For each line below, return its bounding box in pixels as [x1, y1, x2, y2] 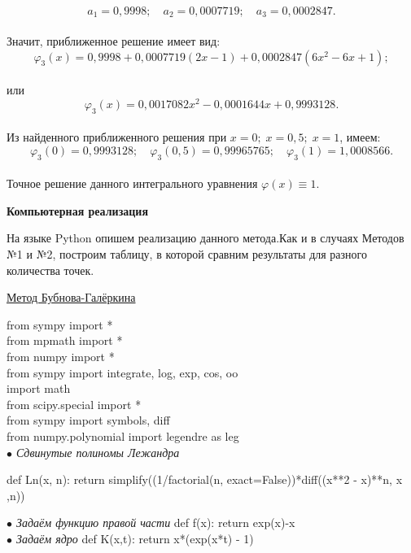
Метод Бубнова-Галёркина [7, 289, 136, 306]
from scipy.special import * [7, 395, 142, 412]
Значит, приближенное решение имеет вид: [7, 33, 221, 50]
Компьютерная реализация [7, 202, 148, 219]
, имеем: [339, 128, 381, 146]
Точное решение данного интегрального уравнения [7, 175, 258, 192]
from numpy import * [7, 348, 115, 365]
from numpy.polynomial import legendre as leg [7, 428, 239, 444]
